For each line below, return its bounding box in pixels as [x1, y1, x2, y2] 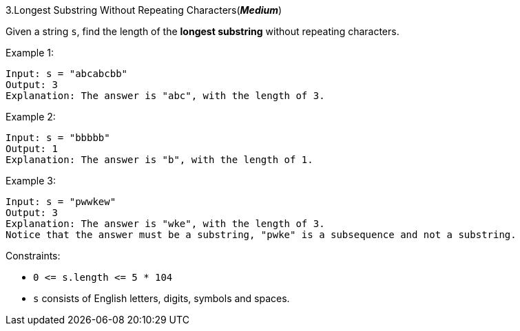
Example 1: [6, 47, 54, 58]
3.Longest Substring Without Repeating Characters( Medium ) [6, 4, 282, 16]
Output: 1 [6, 143, 58, 154]
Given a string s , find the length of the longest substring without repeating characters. [6, 25, 399, 37]
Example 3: [6, 175, 56, 186]
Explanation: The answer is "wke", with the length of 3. [6, 218, 325, 229]
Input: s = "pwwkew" [6, 196, 116, 207]
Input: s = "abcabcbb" [6, 68, 128, 79]
